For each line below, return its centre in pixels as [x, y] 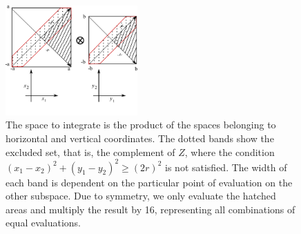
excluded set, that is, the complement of [90, 152]
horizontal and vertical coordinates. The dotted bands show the [140, 138]
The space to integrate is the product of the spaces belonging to [141, 125]
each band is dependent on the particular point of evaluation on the [149, 182]
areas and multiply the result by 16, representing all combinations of [150, 209]
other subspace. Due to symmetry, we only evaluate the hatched [141, 196]
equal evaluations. [43, 223]
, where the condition [230, 152]
